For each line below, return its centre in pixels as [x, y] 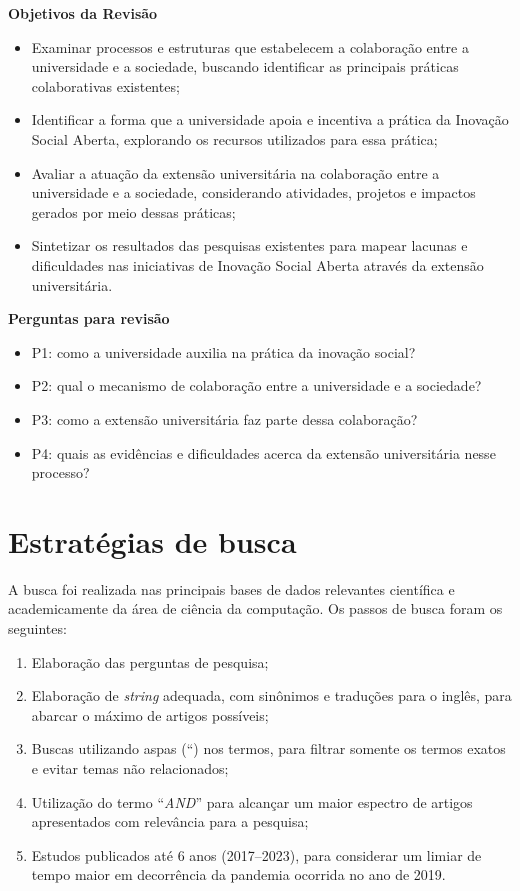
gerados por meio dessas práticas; [133, 211]
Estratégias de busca [152, 540]
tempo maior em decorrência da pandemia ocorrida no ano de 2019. [238, 874]
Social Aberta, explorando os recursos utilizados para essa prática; [234, 138]
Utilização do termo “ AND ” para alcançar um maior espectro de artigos [252, 801]
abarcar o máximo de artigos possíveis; [150, 714]
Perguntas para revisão [89, 318]
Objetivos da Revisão [83, 13]
